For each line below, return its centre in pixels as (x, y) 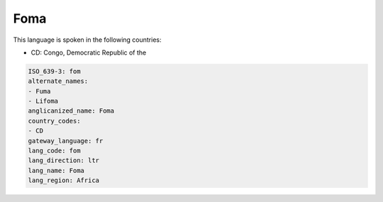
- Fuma (39, 91)
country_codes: (54, 121)
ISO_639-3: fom (54, 71)
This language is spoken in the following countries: (87, 40)
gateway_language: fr (66, 141)
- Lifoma (43, 101)
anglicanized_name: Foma (71, 111)
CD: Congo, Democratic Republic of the (89, 52)
